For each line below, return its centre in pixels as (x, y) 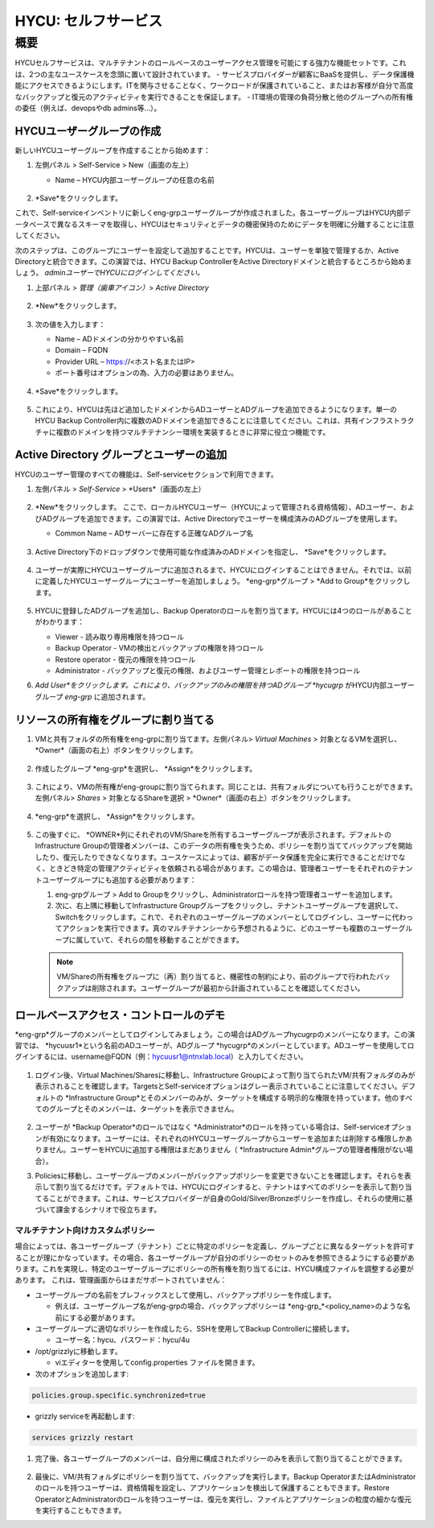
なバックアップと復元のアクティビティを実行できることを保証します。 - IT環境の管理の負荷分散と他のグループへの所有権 (214, 97)
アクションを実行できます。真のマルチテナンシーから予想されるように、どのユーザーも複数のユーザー (230, 928)
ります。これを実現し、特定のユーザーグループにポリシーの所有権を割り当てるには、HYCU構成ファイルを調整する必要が (214, 1269)
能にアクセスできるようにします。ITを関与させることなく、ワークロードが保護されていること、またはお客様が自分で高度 (214, 85)
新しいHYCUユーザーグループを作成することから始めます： (113, 150)
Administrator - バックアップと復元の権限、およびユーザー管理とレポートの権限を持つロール (208, 671)
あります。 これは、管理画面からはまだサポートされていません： (121, 1280)
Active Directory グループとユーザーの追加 (121, 455)
